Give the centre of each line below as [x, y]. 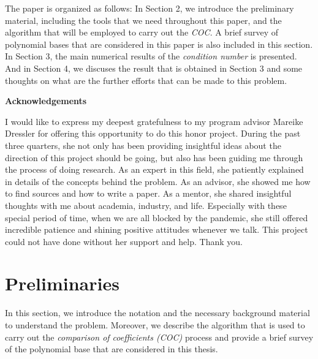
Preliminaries [62, 283]
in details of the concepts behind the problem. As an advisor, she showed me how [158, 181]
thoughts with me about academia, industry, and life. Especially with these [146, 205]
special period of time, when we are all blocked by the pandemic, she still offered [157, 217]
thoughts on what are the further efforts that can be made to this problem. [146, 80]
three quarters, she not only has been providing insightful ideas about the [143, 145]
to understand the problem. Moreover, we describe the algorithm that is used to [155, 325]
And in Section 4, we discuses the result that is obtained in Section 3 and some [154, 68]
